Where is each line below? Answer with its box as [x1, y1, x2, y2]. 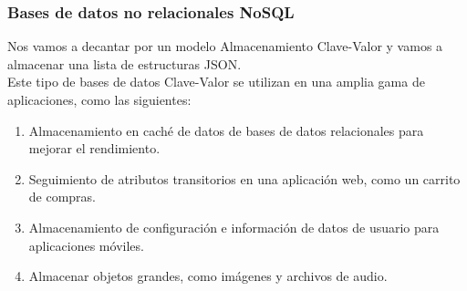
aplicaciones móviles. [28, 235, 144, 255]
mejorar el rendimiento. [28, 139, 161, 158]
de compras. [28, 187, 97, 206]
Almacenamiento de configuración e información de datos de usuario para [28, 217, 440, 236]
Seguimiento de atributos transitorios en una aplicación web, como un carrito [28, 169, 461, 188]
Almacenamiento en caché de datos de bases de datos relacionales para [28, 120, 424, 140]
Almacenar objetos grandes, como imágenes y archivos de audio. [28, 266, 388, 286]
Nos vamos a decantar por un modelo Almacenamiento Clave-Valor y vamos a [7, 36, 443, 56]
